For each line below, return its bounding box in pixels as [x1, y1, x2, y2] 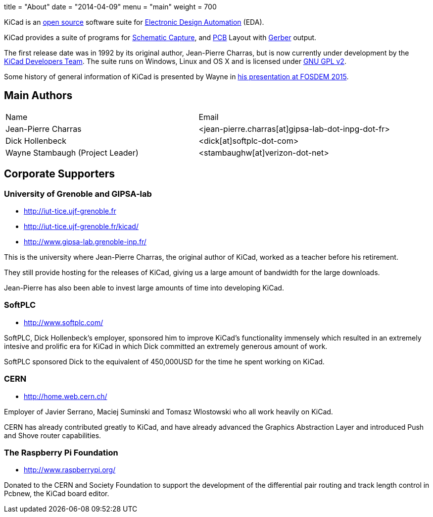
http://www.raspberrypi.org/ [24, 465, 116, 474]
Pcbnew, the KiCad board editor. [4, 489, 109, 498]
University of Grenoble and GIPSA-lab [4, 188, 152, 199]
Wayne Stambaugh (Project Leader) [5, 147, 139, 158]
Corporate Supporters [4, 168, 115, 180]
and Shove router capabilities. [4, 431, 101, 440]
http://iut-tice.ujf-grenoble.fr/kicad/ [24, 222, 139, 231]
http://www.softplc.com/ [24, 318, 103, 327]
